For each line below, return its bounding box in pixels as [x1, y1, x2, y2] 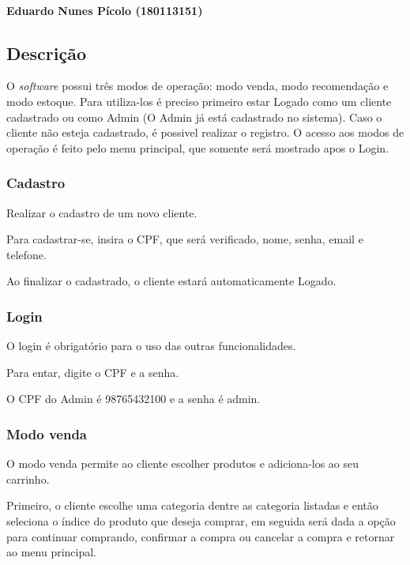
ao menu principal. [6, 544, 97, 560]
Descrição [6, 40, 87, 65]
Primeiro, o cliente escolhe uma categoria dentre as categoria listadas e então [6, 497, 378, 514]
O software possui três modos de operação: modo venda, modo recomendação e [6, 77, 389, 94]
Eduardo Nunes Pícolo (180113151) [6, 2, 203, 18]
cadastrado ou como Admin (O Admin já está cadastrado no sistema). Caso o [6, 108, 382, 125]
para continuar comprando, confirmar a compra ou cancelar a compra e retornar [6, 528, 395, 544]
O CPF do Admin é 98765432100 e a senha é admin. [6, 390, 261, 407]
